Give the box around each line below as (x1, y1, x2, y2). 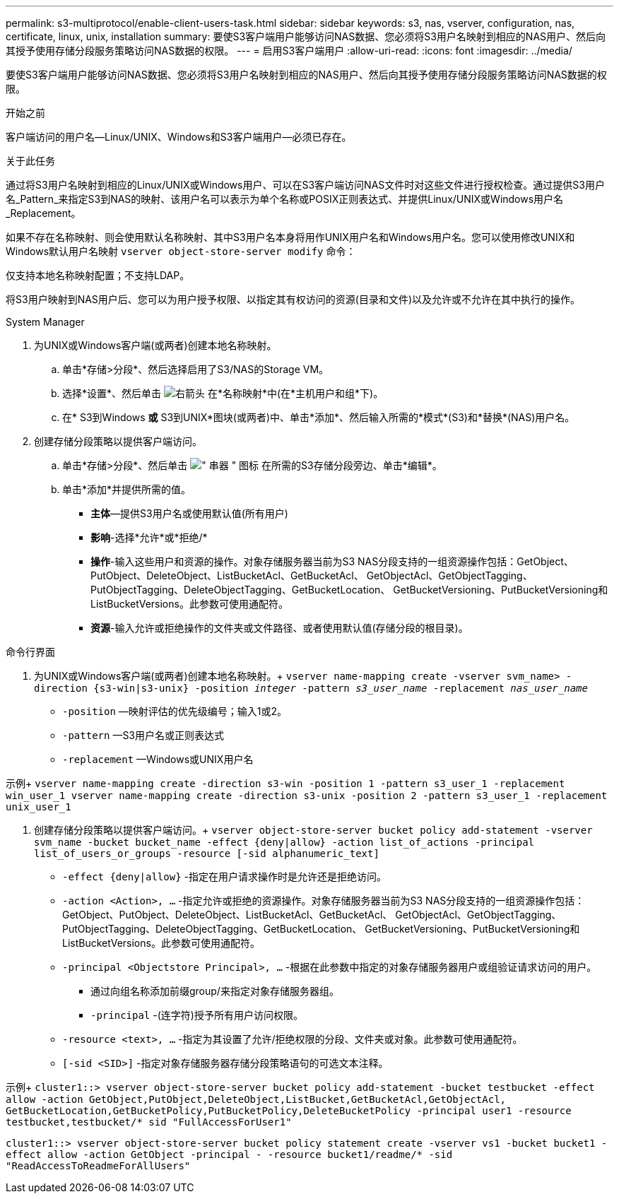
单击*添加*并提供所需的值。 (62, 483, 191, 495)
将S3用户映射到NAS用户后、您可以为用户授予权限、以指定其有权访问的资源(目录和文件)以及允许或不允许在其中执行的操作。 (6, 293, 581, 305)
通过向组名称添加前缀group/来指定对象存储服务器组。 (90, 985, 339, 997)
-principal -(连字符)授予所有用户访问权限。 (90, 1009, 303, 1021)
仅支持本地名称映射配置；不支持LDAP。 (6, 269, 190, 281)
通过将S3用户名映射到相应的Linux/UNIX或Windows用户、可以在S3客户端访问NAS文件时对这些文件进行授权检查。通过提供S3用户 (6, 179, 605, 191)
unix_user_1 (6, 801, 71, 813)
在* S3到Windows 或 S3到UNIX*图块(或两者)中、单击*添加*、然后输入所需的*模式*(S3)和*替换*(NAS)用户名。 (62, 411, 575, 423)
